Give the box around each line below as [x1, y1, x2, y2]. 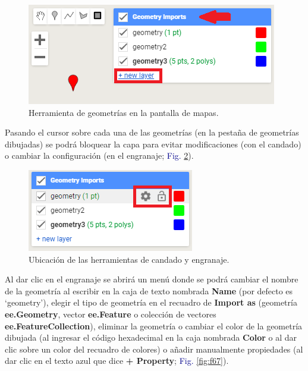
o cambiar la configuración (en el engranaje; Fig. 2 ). [5, 149, 194, 162]
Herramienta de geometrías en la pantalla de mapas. [29, 106, 219, 118]
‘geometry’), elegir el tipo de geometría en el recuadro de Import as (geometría [5, 296, 297, 309]
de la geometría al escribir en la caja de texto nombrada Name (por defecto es [5, 284, 293, 297]
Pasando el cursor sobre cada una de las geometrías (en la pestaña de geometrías [5, 126, 299, 139]
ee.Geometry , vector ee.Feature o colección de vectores [5, 307, 216, 320]
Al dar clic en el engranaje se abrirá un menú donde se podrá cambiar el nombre [5, 273, 298, 285]
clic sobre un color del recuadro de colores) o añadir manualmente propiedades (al [5, 342, 303, 355]
